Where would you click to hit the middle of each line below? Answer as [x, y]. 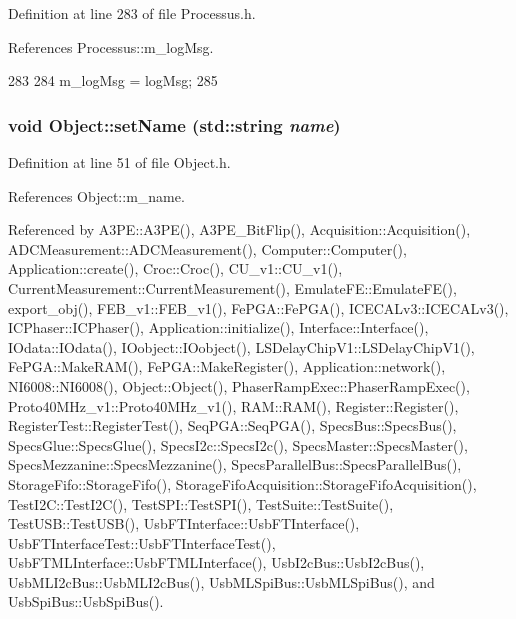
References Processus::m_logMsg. [111, 46]
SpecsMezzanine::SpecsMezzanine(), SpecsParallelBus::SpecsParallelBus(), [235, 464]
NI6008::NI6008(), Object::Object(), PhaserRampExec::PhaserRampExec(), [239, 385]
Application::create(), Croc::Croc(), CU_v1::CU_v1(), [175, 268]
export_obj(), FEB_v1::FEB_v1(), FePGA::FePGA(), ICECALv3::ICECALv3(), [258, 307]
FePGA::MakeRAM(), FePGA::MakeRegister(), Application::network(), [227, 366]
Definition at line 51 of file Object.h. [119, 162]
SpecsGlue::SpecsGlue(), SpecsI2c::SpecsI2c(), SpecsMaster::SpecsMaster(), [238, 444]
